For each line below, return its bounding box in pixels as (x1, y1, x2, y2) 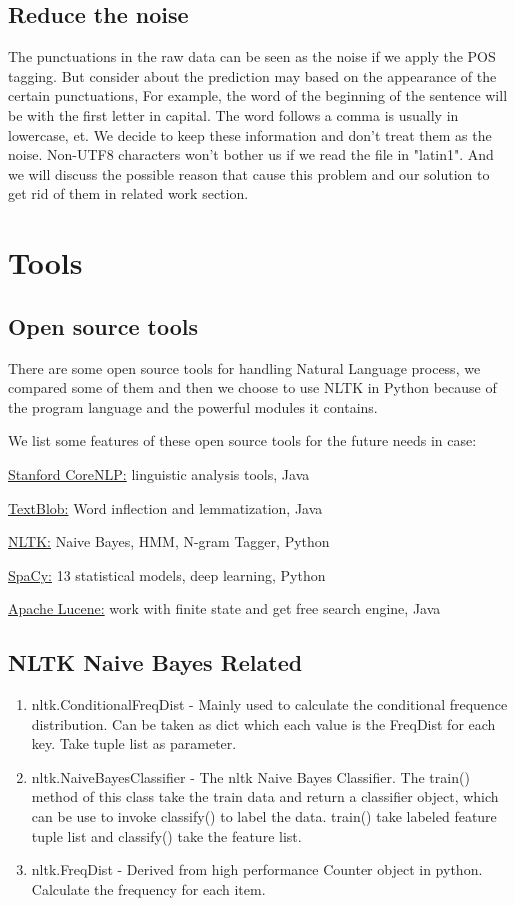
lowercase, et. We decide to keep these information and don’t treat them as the (8, 124, 492, 145)
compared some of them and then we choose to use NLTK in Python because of (8, 377, 497, 398)
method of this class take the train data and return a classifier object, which (31, 786, 499, 807)
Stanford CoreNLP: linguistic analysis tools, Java (8, 463, 310, 484)
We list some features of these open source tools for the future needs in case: (8, 430, 477, 451)
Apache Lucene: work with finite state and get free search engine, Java (8, 598, 441, 619)
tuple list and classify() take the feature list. (31, 825, 302, 846)
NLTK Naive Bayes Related (8, 647, 303, 678)
